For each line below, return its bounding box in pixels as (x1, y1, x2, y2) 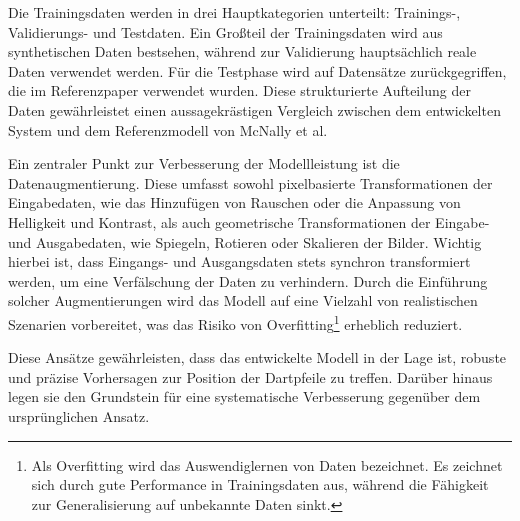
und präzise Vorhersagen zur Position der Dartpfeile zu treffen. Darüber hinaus (8, 366, 493, 387)
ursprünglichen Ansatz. (8, 405, 150, 426)
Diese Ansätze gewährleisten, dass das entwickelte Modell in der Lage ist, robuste (8, 347, 507, 368)
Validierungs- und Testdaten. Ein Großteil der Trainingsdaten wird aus (8, 21, 443, 42)
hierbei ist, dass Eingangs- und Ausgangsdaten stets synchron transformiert (8, 251, 471, 272)
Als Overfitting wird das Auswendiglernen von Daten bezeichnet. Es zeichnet (31, 454, 503, 475)
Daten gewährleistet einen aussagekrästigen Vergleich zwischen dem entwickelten (8, 99, 501, 120)
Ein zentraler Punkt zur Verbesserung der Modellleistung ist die (8, 153, 400, 174)
